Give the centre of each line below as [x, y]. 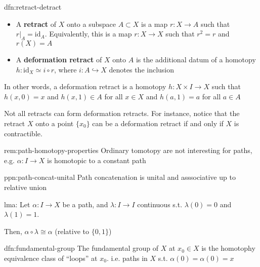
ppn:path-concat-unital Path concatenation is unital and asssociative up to [120, 177]
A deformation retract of [59, 59]
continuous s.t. [160, 204]
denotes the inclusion [142, 69]
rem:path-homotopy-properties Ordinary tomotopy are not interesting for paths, [128, 150]
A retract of [36, 24]
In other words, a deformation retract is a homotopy [85, 86]
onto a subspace [91, 24]
